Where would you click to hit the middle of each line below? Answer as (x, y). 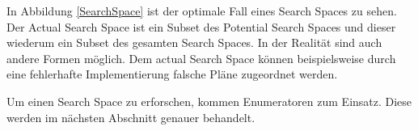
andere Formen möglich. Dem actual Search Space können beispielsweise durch (201, 58)
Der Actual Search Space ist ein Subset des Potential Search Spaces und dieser (201, 26)
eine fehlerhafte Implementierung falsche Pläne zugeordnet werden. (172, 74)
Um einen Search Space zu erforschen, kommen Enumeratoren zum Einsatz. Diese (209, 101)
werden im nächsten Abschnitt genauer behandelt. (131, 117)
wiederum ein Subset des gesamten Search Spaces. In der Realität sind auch (194, 42)
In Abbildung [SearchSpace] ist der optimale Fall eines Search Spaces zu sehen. (202, 11)
